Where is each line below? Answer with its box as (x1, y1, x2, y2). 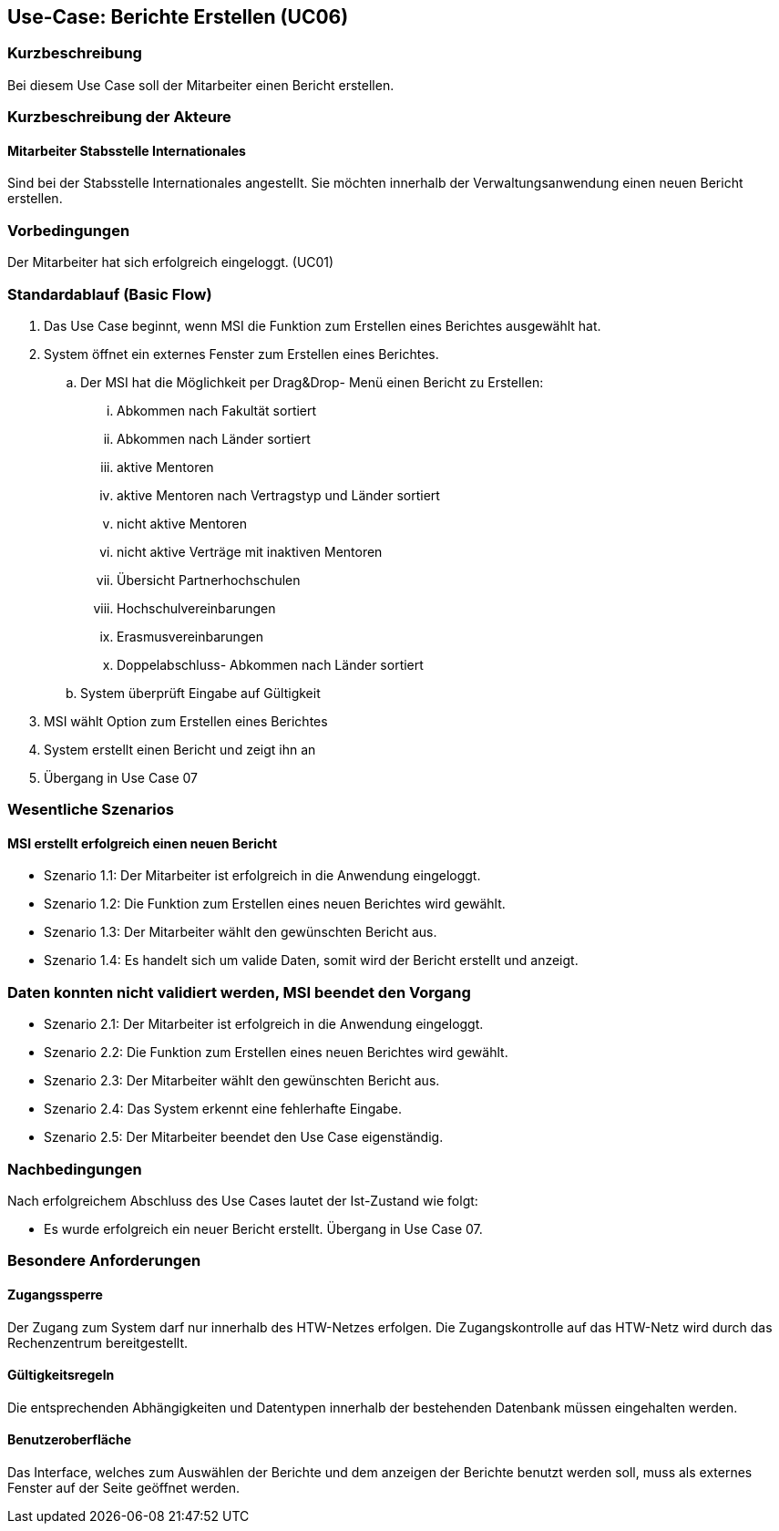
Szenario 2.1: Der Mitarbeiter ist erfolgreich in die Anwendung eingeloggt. (44, 1016, 484, 1033)
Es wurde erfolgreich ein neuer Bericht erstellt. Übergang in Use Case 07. (44, 1220, 483, 1237)
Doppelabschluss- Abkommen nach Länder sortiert (117, 656, 424, 673)
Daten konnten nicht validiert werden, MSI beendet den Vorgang (7, 982, 471, 1002)
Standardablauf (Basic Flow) (7, 284, 212, 303)
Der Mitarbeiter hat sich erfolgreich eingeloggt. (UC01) (7, 254, 334, 271)
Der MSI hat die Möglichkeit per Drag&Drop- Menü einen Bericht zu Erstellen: (80, 374, 544, 390)
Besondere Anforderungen (7, 1251, 201, 1270)
